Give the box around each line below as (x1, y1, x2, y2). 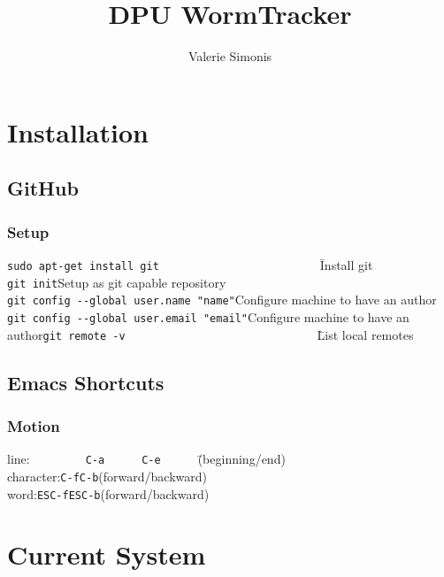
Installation (7, 113, 149, 150)
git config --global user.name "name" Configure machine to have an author (7, 290, 437, 309)
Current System (7, 536, 206, 573)
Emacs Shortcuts (7, 368, 165, 396)
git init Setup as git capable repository (7, 273, 226, 291)
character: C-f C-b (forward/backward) (7, 466, 207, 485)
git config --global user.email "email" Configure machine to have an (7, 307, 410, 326)
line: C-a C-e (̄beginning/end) (7, 450, 286, 468)
